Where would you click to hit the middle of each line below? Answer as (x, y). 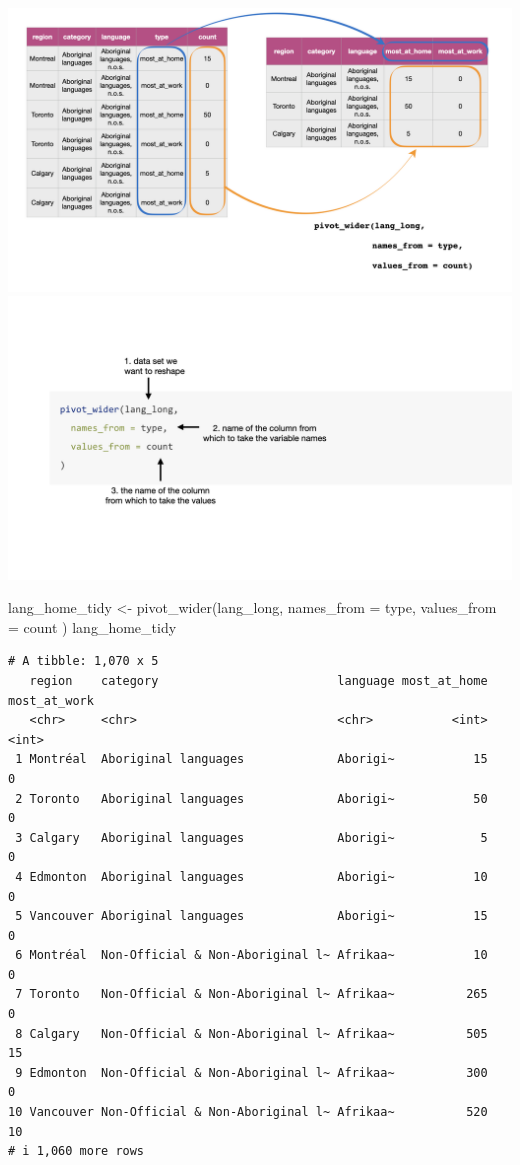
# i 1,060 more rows (76, 1151)
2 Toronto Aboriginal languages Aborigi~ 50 (251, 798)
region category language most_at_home (258, 680)
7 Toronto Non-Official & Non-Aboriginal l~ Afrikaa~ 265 (251, 994)
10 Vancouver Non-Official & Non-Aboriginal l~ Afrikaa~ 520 (248, 1112)
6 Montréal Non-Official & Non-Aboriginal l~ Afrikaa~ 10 (251, 955)
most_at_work (51, 700)
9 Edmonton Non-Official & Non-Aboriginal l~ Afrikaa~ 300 (251, 1072)
